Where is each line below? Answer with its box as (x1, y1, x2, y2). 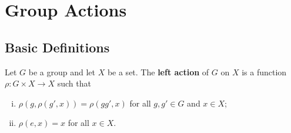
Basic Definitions (5, 38, 110, 56)
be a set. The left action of (107, 65, 209, 78)
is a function (242, 65, 287, 78)
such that (57, 77, 91, 89)
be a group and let (28, 65, 95, 78)
